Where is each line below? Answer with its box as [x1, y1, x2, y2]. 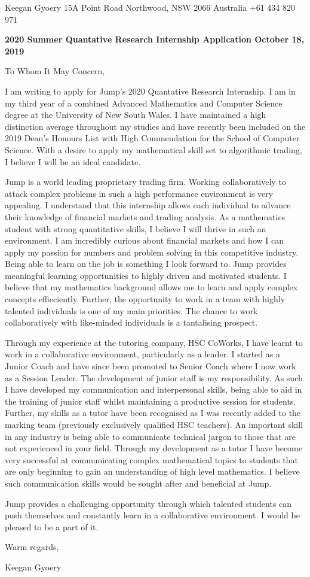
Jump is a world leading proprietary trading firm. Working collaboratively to [5, 175, 286, 188]
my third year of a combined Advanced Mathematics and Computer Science [5, 96, 283, 109]
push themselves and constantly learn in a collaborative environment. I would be [5, 509, 300, 521]
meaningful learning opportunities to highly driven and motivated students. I [5, 269, 287, 281]
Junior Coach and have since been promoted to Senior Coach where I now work [5, 360, 296, 372]
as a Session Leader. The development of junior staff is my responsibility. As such [5, 371, 303, 384]
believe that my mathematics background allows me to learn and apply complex [5, 281, 298, 293]
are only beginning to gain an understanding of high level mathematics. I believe [5, 465, 300, 478]
